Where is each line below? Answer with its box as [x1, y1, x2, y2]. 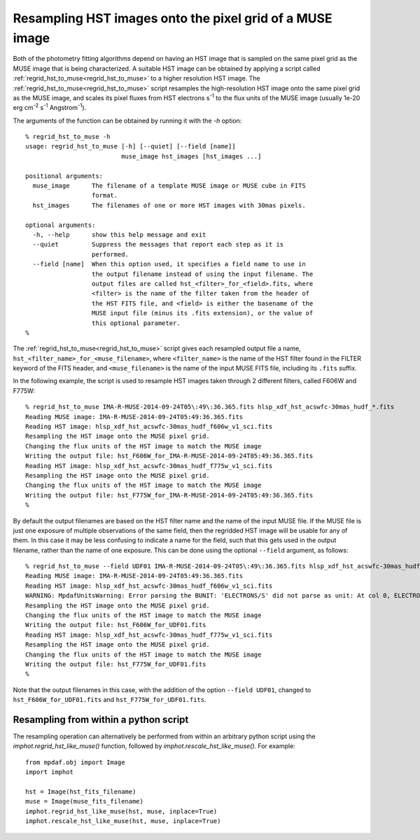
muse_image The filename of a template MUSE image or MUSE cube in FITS [32, 182, 306, 190]
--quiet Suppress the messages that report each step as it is [32, 240, 284, 249]
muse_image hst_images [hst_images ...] [121, 152, 262, 160]
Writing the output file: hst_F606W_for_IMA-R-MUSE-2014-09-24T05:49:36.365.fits [25, 452, 314, 460]
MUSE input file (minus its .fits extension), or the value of [91, 309, 314, 317]
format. [91, 191, 118, 200]
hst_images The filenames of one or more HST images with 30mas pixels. [32, 201, 306, 209]
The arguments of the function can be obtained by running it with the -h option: [13, 116, 242, 125]
